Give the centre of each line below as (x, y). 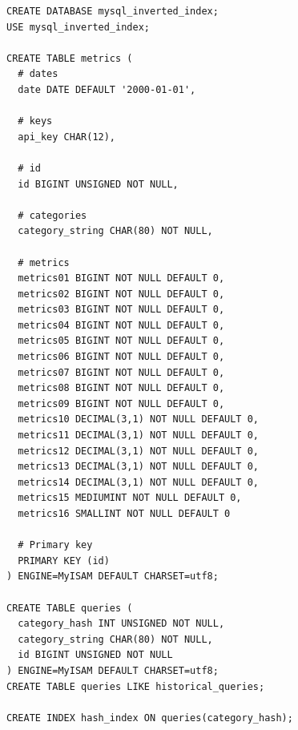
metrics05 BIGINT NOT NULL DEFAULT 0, (121, 341)
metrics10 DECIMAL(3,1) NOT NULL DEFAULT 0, (138, 419)
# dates (38, 74)
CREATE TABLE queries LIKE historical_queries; (136, 686)
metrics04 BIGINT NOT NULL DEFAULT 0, (121, 325)
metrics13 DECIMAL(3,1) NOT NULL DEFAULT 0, (138, 467)
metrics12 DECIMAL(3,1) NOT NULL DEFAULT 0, (138, 451)
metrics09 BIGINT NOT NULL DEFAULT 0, (121, 403)
